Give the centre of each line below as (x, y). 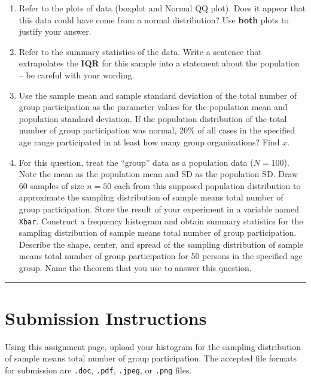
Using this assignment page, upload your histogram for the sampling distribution (153, 346)
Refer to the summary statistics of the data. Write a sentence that (140, 51)
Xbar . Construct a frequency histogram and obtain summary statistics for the (161, 221)
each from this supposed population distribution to (207, 185)
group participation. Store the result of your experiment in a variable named (159, 209)
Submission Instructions (106, 317)
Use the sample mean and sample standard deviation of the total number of (158, 95)
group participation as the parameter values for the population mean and (153, 107)
